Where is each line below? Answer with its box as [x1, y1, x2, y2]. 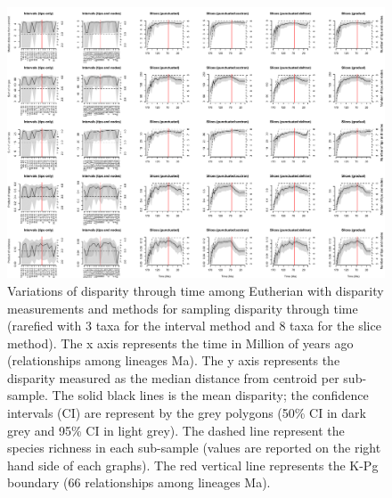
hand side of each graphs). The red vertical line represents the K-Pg [7, 455, 379, 474]
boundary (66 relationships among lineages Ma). [7, 473, 271, 492]
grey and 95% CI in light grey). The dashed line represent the [7, 420, 345, 439]
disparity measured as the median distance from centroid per [7, 368, 339, 387]
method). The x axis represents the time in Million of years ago [7, 333, 354, 352]
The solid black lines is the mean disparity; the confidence [52, 386, 369, 404]
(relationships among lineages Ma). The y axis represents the [7, 351, 340, 370]
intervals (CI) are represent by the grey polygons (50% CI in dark [7, 404, 366, 422]
